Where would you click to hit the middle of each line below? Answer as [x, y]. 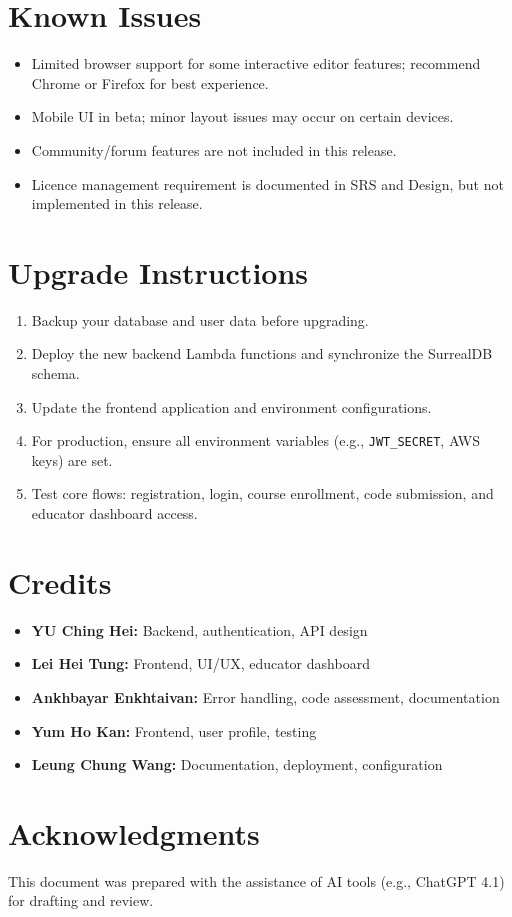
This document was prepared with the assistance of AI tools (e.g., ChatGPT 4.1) [256, 880]
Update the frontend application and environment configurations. [231, 406]
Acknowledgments [134, 832]
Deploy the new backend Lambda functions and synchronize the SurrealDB [262, 353]
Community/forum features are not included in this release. [214, 149]
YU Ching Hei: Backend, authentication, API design [199, 629]
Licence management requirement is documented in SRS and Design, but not [267, 183]
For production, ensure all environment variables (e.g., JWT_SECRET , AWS [256, 440]
